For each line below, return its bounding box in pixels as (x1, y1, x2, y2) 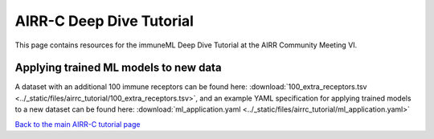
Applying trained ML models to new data (14, 61, 222, 75)
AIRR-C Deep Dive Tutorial (14, 12, 194, 30)
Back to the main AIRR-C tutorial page (14, 119, 141, 129)
